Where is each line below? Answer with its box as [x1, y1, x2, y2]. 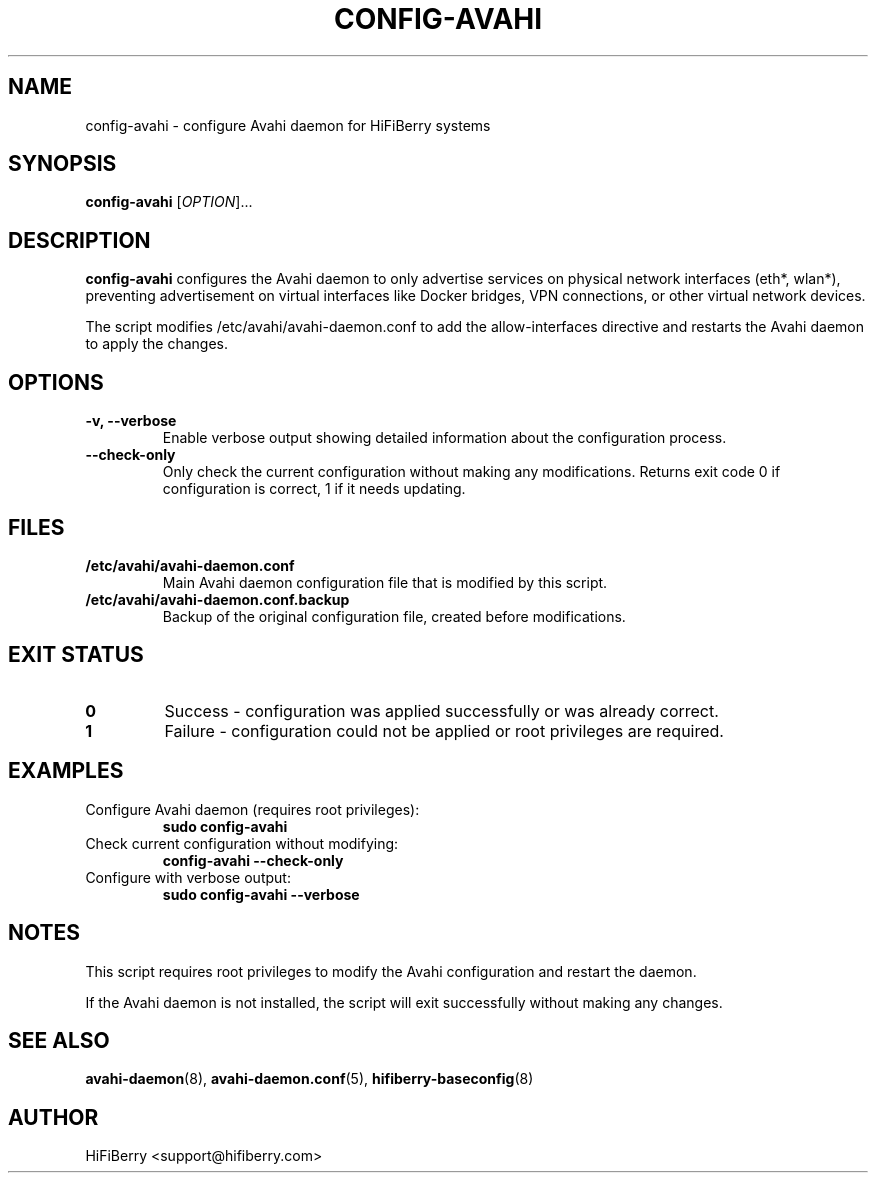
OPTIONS [8, 369, 104, 395]
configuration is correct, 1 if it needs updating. [162, 480, 466, 498]
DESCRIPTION [8, 227, 151, 253]
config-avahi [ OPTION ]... [85, 193, 253, 211]
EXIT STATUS [8, 642, 144, 668]
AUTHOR [8, 1104, 99, 1130]
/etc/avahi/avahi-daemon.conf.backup [85, 590, 350, 608]
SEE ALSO [8, 1027, 110, 1053]
